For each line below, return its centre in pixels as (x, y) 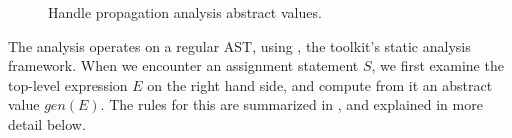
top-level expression (68, 84)
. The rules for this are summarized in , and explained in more (291, 104)
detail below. (47, 123)
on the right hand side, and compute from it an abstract (320, 84)
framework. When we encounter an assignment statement (183, 65)
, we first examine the (437, 65)
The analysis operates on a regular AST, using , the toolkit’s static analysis (239, 45)
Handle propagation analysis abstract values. (185, 12)
